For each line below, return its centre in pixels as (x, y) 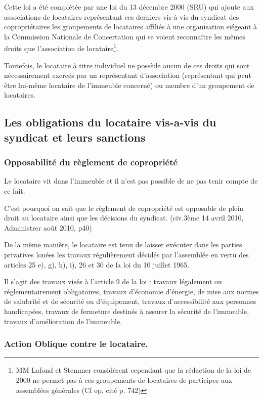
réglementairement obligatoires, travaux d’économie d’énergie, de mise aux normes (131, 291)
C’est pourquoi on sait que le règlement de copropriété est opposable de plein (124, 208)
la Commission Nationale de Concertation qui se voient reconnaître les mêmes (125, 36)
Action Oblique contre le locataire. (76, 344)
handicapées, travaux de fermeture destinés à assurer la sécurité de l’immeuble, (127, 311)
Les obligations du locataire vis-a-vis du (110, 122)
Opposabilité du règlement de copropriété (91, 162)
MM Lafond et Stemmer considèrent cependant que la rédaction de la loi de (134, 370)
